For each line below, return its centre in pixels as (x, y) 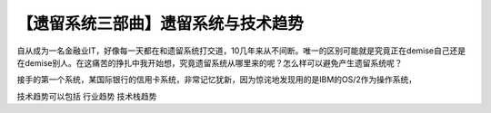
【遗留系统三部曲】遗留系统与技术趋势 (160, 24)
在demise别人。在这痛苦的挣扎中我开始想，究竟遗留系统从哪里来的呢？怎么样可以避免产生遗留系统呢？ (210, 62)
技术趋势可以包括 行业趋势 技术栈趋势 (87, 96)
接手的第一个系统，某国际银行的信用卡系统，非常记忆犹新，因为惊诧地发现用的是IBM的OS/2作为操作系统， (217, 80)
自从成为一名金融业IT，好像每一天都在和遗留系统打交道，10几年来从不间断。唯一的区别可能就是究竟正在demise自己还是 (241, 51)
